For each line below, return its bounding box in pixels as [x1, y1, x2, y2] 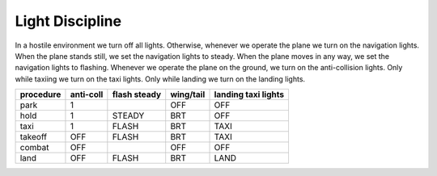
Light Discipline [15, 12, 121, 30]
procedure [19, 89, 62, 100]
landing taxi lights [214, 89, 285, 100]
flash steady [112, 89, 162, 100]
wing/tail [170, 89, 206, 100]
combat [19, 142, 49, 153]
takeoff [19, 132, 48, 143]
